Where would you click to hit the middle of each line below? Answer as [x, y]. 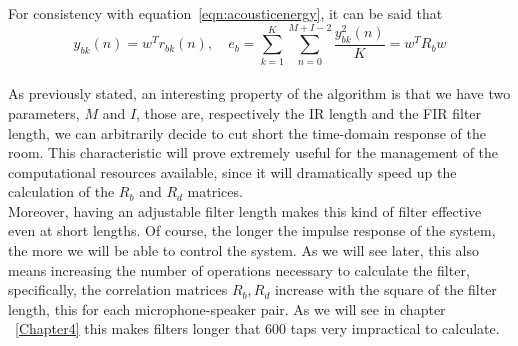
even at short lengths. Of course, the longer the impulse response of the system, [252, 230]
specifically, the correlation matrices [118, 289]
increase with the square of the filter [385, 289]
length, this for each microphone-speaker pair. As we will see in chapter [227, 308]
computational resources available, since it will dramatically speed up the [232, 171]
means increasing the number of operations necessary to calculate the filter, [239, 269]
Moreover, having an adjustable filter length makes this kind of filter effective [245, 210]
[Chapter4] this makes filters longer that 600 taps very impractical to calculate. [257, 328]
